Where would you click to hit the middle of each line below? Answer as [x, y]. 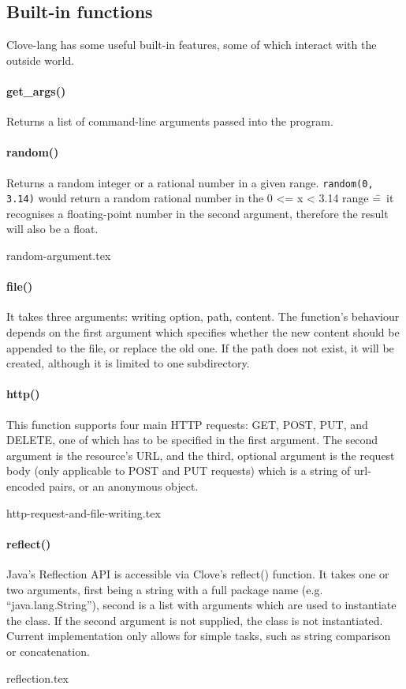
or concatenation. [48, 651]
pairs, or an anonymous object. [124, 486]
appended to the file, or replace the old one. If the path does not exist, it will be [200, 347]
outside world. [41, 60]
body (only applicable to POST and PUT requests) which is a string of [179, 471]
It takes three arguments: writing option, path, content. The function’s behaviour [203, 316]
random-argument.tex [59, 256]
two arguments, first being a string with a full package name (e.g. [165, 589]
